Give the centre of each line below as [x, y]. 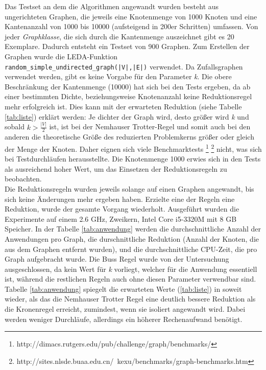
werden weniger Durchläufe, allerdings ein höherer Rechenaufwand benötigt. [124, 319]
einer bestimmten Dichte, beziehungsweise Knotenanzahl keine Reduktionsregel [128, 96]
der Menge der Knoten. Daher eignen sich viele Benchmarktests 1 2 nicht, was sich [133, 148]
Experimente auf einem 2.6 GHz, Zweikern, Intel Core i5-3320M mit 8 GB [121, 218]
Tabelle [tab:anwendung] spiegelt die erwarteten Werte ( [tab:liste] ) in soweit [123, 288]
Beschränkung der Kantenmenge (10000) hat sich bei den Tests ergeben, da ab [128, 86]
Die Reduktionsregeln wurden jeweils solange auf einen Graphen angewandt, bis [129, 188]
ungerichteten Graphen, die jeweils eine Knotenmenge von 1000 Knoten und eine [131, 16]
